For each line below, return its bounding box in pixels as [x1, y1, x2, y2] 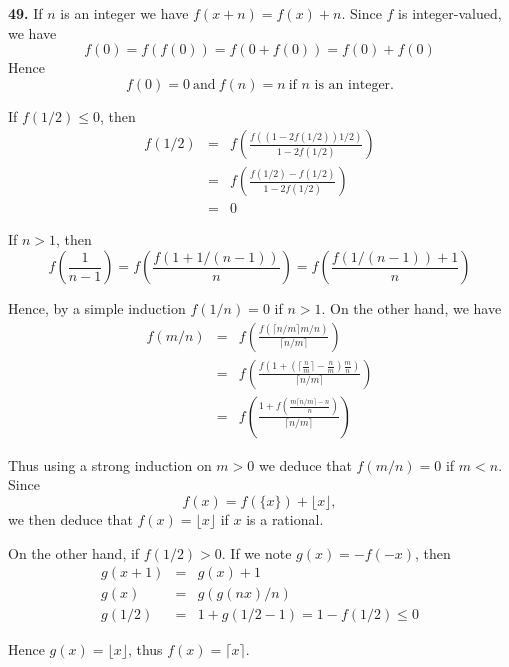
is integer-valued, [398, 3, 502, 23]
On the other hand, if [8, 542, 140, 563]
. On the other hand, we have [321, 298, 502, 319]
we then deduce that [8, 508, 133, 529]
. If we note [221, 542, 292, 563]
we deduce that [258, 454, 352, 475]
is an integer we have [60, 3, 189, 23]
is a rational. [246, 508, 324, 529]
